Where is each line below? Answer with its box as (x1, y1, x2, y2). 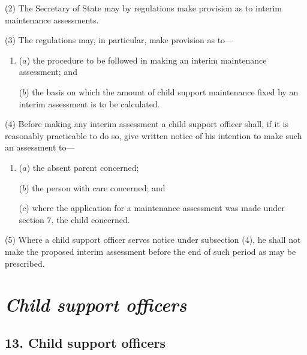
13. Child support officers (5, 333, 166, 351)
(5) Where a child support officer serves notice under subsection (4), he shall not (5, 233, 301, 246)
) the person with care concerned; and (26, 181, 165, 194)
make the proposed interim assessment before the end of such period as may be (5, 245, 296, 257)
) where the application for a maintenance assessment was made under (26, 201, 285, 214)
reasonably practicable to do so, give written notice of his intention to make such (5, 129, 302, 142)
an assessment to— (5, 141, 75, 154)
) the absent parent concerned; (26, 161, 139, 173)
